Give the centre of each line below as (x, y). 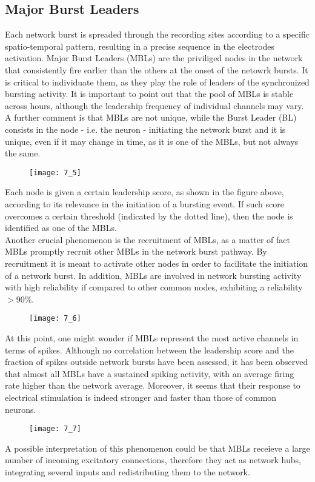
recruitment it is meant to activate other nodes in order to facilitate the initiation (157, 263)
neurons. (21, 409)
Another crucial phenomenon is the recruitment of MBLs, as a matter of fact (148, 239)
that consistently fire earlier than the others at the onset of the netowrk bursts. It (157, 69)
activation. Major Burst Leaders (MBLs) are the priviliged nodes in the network (154, 58)
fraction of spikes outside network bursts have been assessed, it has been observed (157, 362)
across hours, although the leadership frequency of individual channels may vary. (154, 105)
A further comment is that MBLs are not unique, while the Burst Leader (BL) (151, 117)
